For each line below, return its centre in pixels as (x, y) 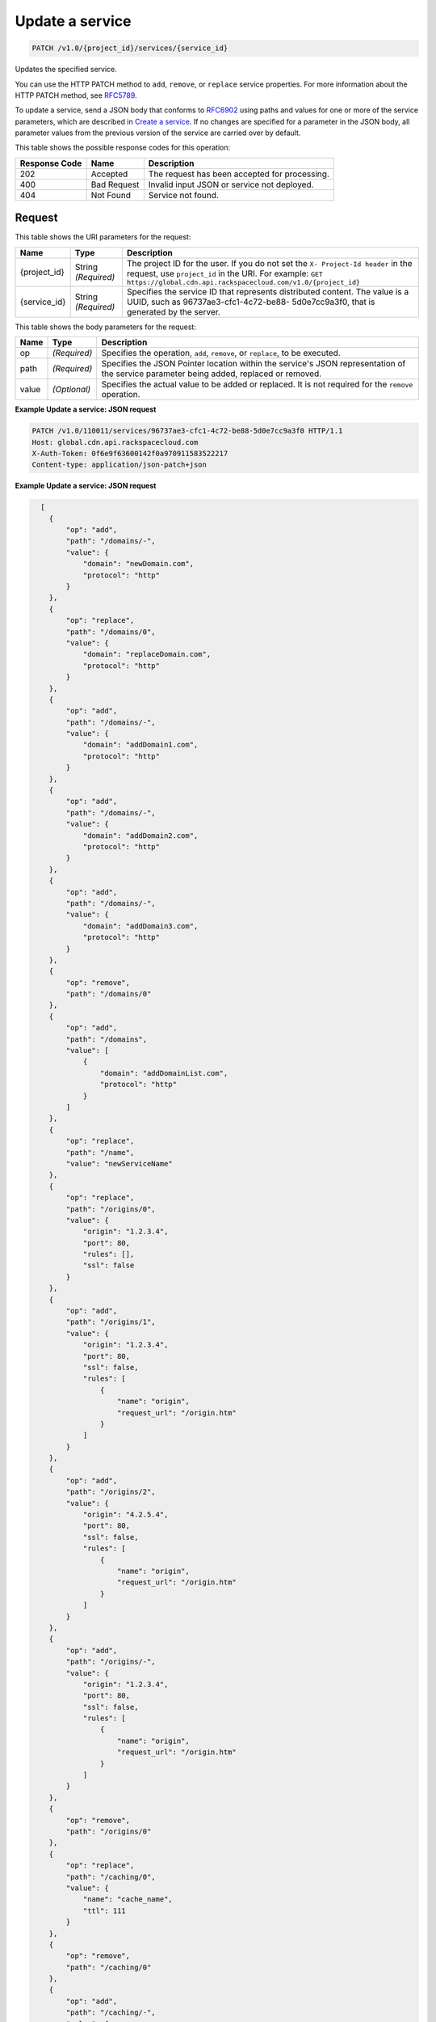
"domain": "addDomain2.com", (140, 835)
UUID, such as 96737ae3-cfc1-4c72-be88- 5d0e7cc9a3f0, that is (251, 302)
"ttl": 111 (105, 1910)
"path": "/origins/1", (111, 1322)
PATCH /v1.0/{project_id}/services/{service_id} (130, 48)
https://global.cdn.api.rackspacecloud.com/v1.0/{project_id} (243, 282)
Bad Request (115, 184)
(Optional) (71, 390)
